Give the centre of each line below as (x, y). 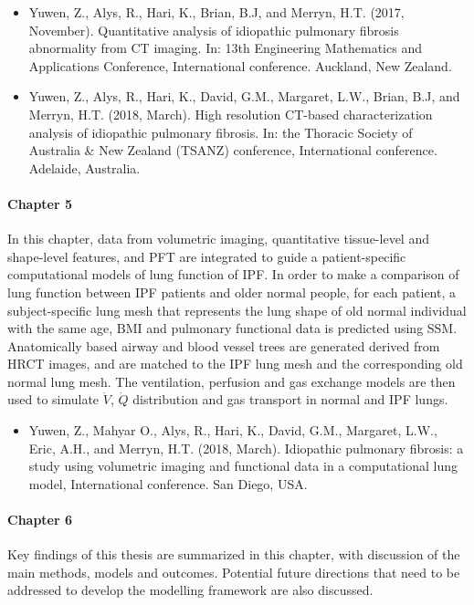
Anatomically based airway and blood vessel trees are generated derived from (224, 345)
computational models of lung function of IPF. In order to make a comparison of (233, 274)
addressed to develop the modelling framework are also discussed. (190, 590)
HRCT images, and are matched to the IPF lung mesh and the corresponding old (235, 364)
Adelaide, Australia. (84, 167)
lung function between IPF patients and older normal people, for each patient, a (232, 292)
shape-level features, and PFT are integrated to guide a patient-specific (207, 256)
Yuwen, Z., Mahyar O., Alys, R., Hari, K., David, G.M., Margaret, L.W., (233, 430)
